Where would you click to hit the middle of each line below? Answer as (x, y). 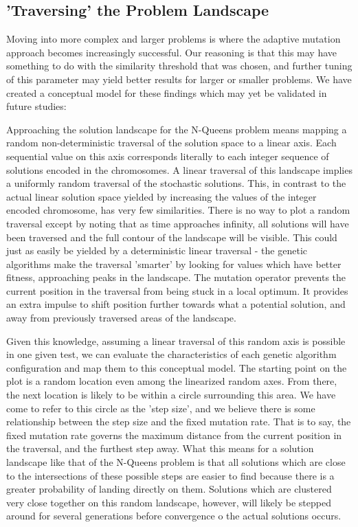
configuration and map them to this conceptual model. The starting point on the (177, 367)
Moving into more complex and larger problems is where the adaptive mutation (174, 39)
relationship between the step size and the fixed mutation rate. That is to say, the (179, 422)
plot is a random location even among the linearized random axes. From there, (172, 381)
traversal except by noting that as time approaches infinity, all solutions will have (178, 223)
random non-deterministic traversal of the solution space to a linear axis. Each (171, 143)
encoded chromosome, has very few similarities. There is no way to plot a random (178, 210)
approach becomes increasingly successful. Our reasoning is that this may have (172, 52)
